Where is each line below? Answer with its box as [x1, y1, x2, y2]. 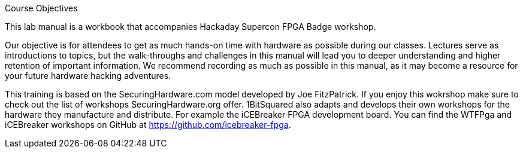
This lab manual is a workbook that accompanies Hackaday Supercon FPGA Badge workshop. [5, 22, 376, 32]
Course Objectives [5, 3, 78, 13]
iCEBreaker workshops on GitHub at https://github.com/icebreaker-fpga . [5, 120, 291, 130]
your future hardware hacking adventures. [5, 71, 171, 81]
